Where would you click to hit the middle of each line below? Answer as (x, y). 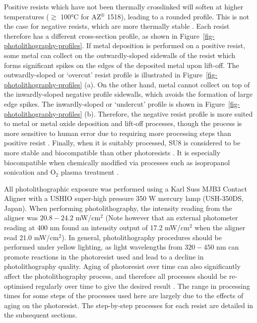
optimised (19, 286)
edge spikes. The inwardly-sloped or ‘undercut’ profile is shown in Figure (114, 103)
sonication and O (30, 172)
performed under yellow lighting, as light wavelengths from (93, 247)
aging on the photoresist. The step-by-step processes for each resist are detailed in (129, 305)
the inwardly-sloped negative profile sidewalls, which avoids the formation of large (128, 94)
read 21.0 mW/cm (32, 237)
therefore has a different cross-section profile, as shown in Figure (102, 35)
